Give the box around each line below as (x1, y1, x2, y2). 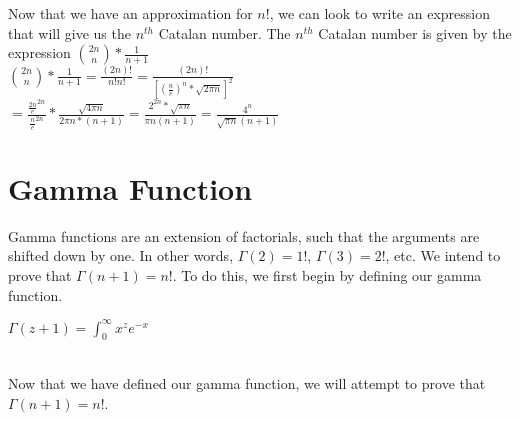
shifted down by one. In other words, (8, 245, 234, 266)
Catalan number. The (158, 22, 291, 43)
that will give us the (8, 22, 131, 43)
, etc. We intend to (385, 245, 501, 266)
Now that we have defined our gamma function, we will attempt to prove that (8, 372, 486, 393)
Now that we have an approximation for (8, 3, 253, 23)
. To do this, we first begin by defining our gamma (172, 264, 482, 285)
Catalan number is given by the (318, 22, 512, 43)
